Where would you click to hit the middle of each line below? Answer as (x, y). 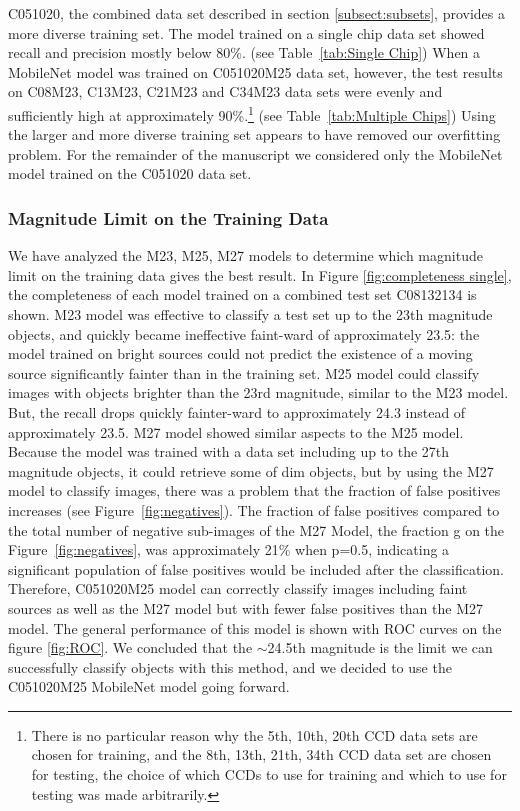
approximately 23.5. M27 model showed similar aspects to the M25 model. (236, 431)
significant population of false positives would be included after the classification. (256, 568)
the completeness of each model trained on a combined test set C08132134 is (242, 294)
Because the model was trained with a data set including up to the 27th (229, 451)
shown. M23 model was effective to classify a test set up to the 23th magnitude (250, 314)
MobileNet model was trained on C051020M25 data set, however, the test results (255, 71)
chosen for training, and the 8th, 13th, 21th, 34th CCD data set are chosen (261, 754)
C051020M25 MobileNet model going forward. (149, 686)
